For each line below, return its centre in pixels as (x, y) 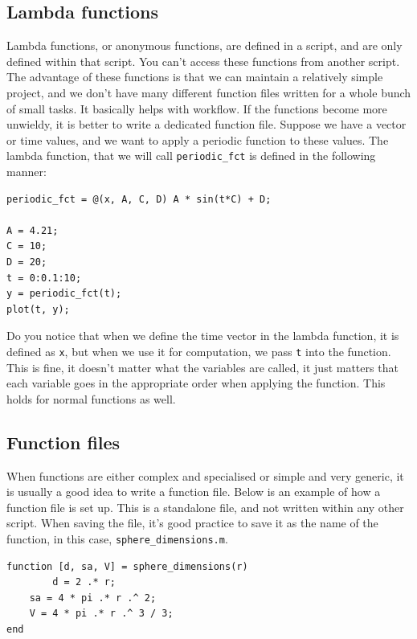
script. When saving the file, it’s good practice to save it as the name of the (192, 523)
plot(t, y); (38, 309)
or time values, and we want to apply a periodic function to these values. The (198, 139)
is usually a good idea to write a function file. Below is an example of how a (194, 492)
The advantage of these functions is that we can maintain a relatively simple (195, 77)
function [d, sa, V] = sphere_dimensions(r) (127, 566)
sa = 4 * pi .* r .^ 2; (93, 598)
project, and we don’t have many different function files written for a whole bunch (209, 92)
